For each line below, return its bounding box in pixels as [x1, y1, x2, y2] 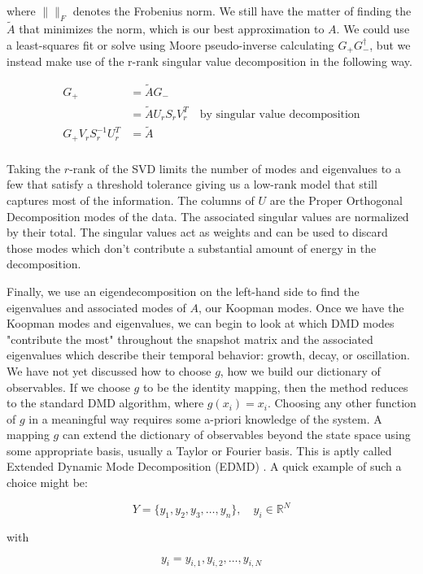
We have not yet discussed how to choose [7, 362, 211, 379]
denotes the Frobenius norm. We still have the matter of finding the [72, 2, 412, 19]
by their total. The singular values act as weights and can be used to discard [7, 224, 388, 241]
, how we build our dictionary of [220, 362, 381, 379]
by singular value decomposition [199, 108, 360, 120]
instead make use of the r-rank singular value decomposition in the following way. [7, 53, 412, 70]
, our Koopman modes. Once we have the [198, 298, 404, 315]
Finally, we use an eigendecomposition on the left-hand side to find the [7, 282, 360, 299]
